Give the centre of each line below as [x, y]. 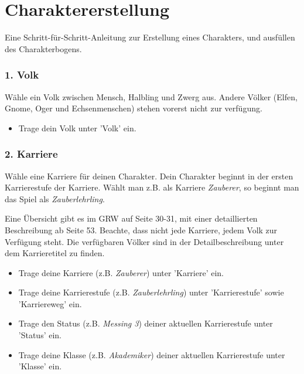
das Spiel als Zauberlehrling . [55, 198]
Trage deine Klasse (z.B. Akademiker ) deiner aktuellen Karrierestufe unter [152, 354]
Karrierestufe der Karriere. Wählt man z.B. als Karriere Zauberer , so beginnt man [152, 187]
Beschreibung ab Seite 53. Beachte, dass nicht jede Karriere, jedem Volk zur [141, 229]
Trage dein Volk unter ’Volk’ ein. [77, 127]
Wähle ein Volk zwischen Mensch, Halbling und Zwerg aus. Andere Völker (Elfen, [151, 96]
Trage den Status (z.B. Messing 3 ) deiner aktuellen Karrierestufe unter [146, 323]
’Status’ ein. [40, 335]
